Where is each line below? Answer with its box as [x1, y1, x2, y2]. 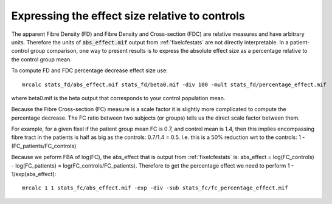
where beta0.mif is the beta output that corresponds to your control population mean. [11, 94, 226, 101]
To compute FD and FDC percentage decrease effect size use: [11, 67, 168, 74]
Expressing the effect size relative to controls [11, 9, 246, 22]
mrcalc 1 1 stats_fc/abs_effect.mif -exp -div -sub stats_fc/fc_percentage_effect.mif [22, 185, 288, 191]
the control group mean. [11, 55, 72, 63]
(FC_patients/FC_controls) [11, 142, 77, 149]
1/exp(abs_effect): [11, 171, 57, 178]
